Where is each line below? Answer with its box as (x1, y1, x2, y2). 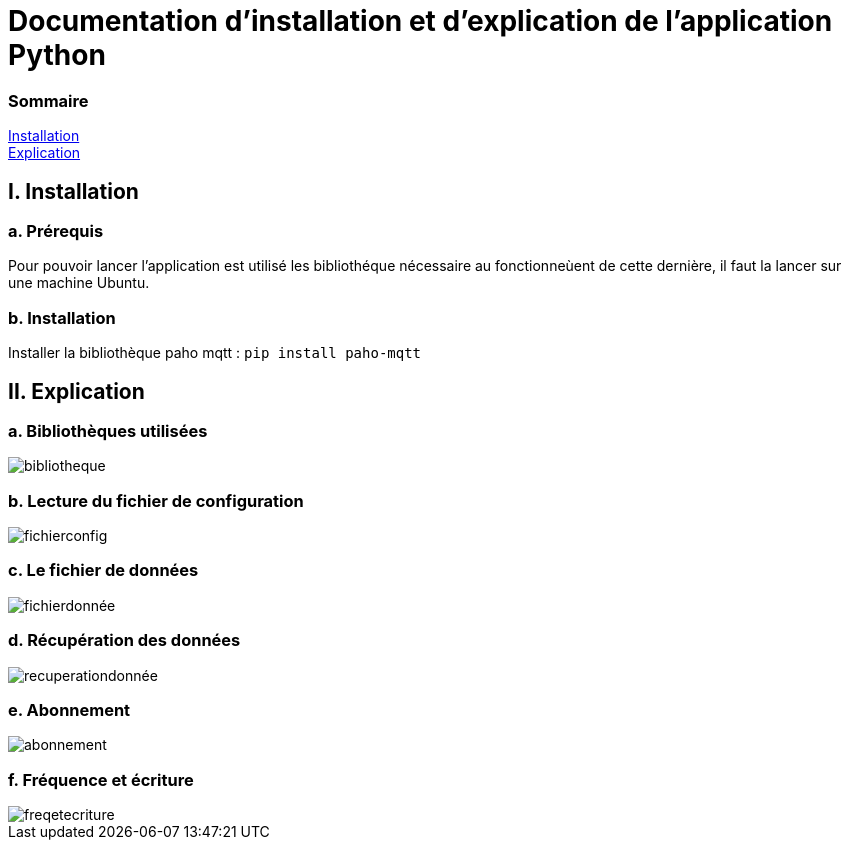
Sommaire (8, 90, 89, 111)
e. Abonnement (8, 699, 131, 720)
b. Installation (8, 307, 116, 328)
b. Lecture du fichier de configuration (8, 490, 304, 511)
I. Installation (8, 178, 139, 204)
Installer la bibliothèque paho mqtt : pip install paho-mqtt (8, 344, 422, 362)
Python (8, 38, 106, 72)
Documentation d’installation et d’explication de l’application (8, 4, 833, 38)
